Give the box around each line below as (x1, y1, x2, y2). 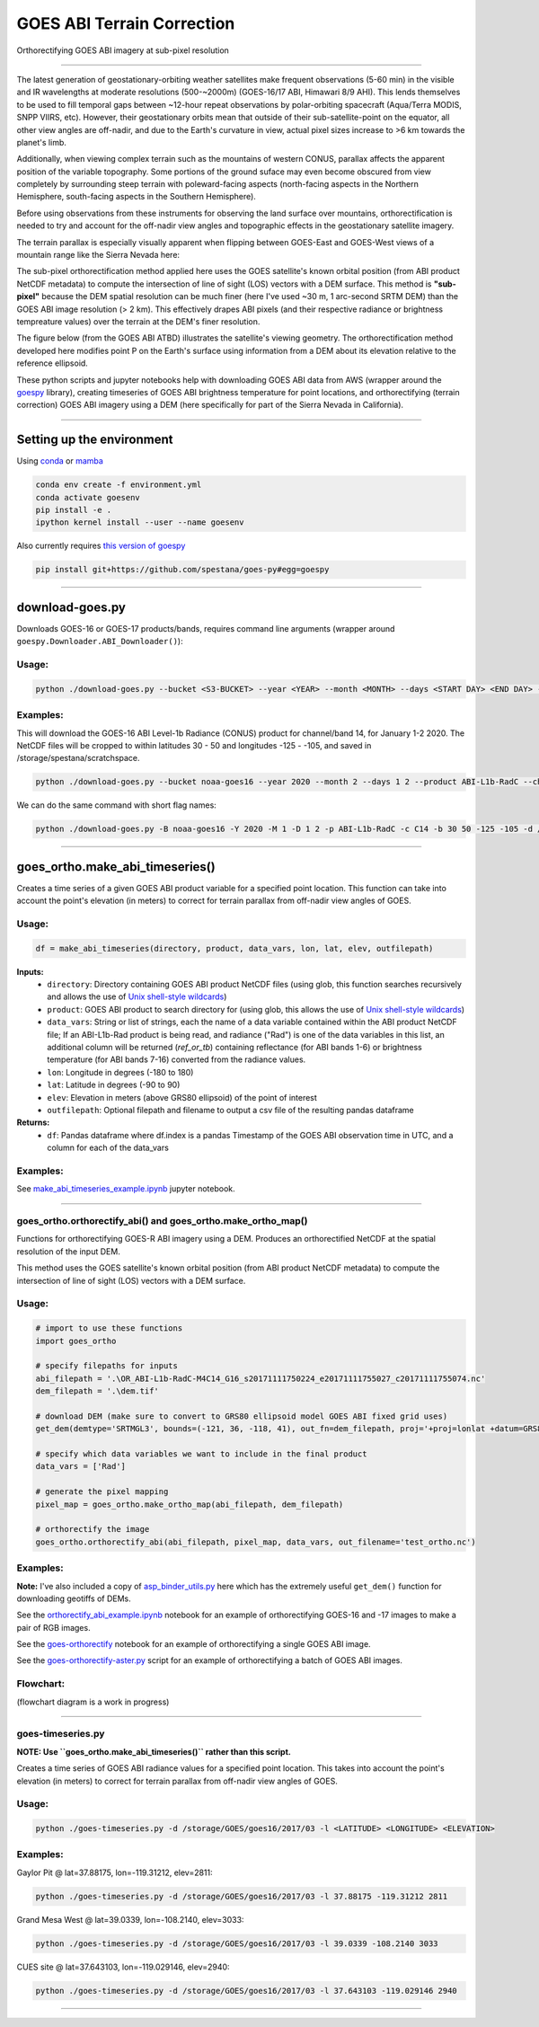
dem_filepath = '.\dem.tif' (35, 1386, 159, 1396)
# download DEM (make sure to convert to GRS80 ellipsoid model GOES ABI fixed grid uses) (35, 1411, 448, 1421)
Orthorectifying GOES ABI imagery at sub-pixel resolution (16, 45, 229, 56)
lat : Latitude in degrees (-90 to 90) (47, 1079, 181, 1091)
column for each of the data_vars (47, 1142, 170, 1154)
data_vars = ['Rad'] (35, 1461, 126, 1472)
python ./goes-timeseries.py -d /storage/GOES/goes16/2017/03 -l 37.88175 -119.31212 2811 (35, 1891, 448, 1901)
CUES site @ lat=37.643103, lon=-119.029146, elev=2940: (16, 1961, 230, 1972)
